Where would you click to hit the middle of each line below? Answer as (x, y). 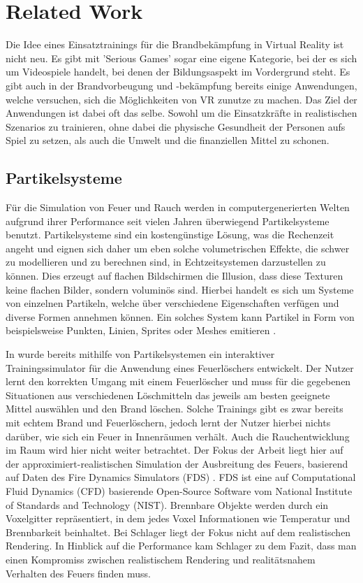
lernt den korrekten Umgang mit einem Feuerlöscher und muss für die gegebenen (178, 381)
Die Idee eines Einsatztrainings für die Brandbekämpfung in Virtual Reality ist (175, 44)
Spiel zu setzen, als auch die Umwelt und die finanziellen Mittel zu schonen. (168, 140)
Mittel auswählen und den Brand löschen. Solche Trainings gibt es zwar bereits (175, 409)
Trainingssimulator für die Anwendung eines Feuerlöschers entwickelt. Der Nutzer (180, 367)
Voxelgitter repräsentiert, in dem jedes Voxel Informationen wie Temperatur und (178, 518)
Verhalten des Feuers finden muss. (78, 573)
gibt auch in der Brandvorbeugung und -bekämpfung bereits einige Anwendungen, (181, 85)
